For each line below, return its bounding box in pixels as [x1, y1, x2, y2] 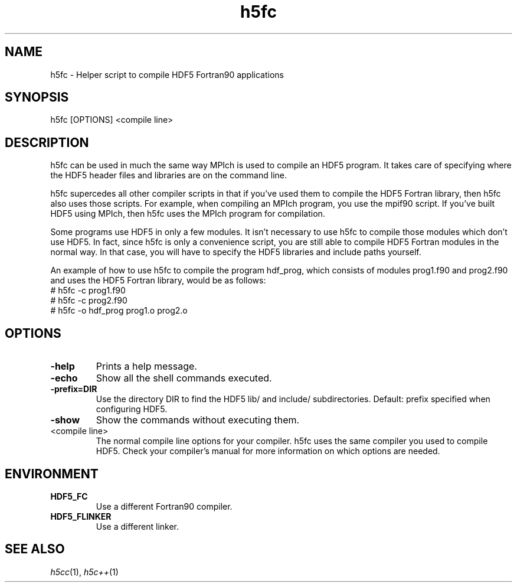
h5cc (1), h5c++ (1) [50, 566, 119, 577]
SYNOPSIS [5, 90, 69, 105]
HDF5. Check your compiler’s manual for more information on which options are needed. [96, 446, 440, 456]
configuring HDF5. [96, 404, 168, 415]
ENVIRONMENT [5, 466, 99, 481]
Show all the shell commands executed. [96, 372, 272, 384]
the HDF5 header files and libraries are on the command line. [50, 170, 287, 181]
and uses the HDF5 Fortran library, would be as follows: [50, 275, 266, 286]
